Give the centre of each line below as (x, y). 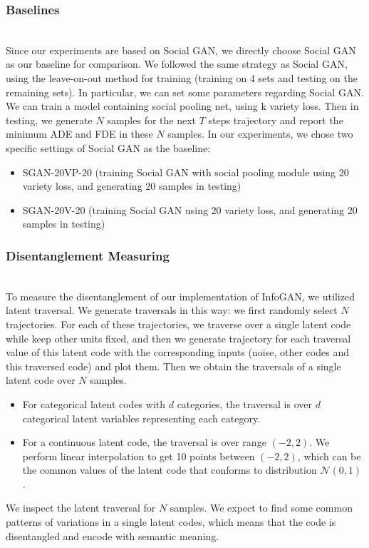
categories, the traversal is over (244, 404)
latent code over (41, 380)
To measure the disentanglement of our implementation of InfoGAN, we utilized (180, 296)
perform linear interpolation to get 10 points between (139, 456)
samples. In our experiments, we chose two (260, 134)
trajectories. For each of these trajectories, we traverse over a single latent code (178, 324)
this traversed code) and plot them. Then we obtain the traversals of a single (173, 366)
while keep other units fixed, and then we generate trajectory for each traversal (178, 338)
